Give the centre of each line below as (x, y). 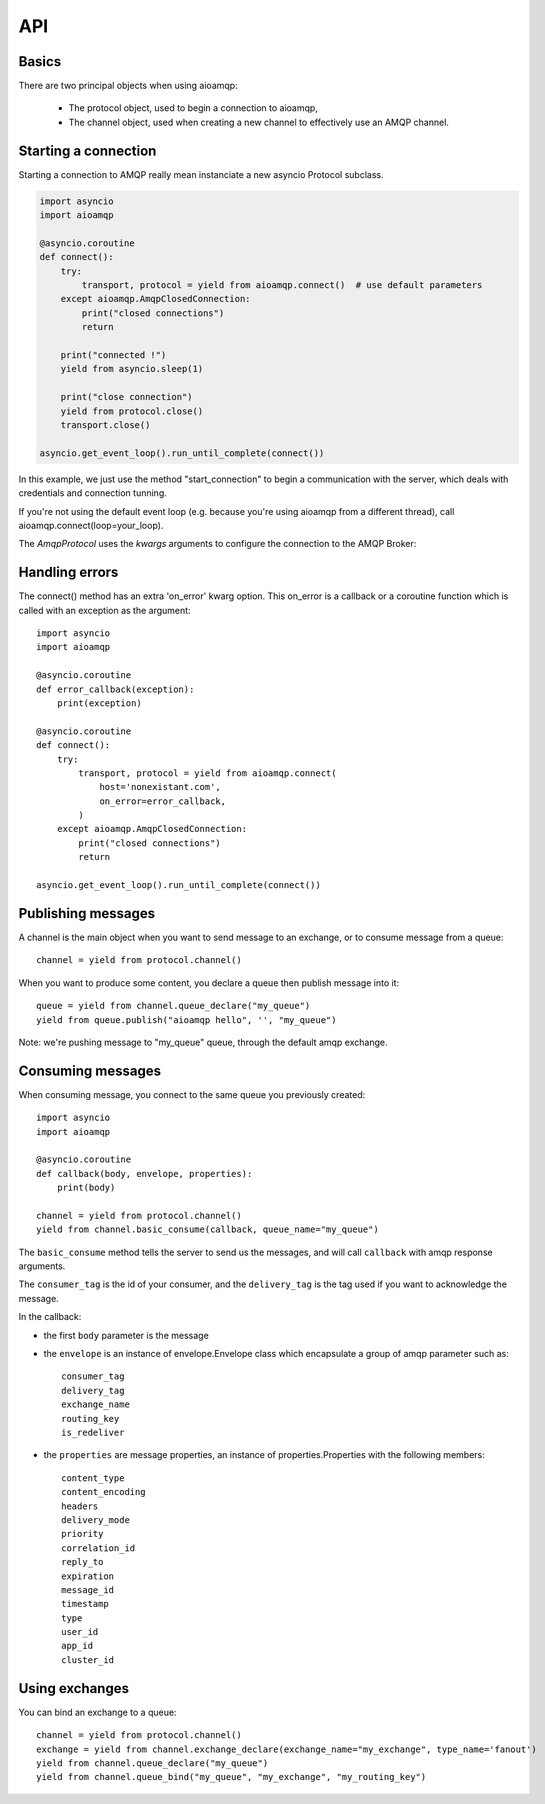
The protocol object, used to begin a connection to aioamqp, (193, 108)
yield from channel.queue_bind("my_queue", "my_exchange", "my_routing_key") (231, 1777)
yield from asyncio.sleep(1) (132, 369)
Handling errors (68, 572)
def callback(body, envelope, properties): (144, 1173)
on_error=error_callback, (163, 801)
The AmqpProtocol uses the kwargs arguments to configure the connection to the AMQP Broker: (217, 544)
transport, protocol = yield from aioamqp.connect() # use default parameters (282, 285)
